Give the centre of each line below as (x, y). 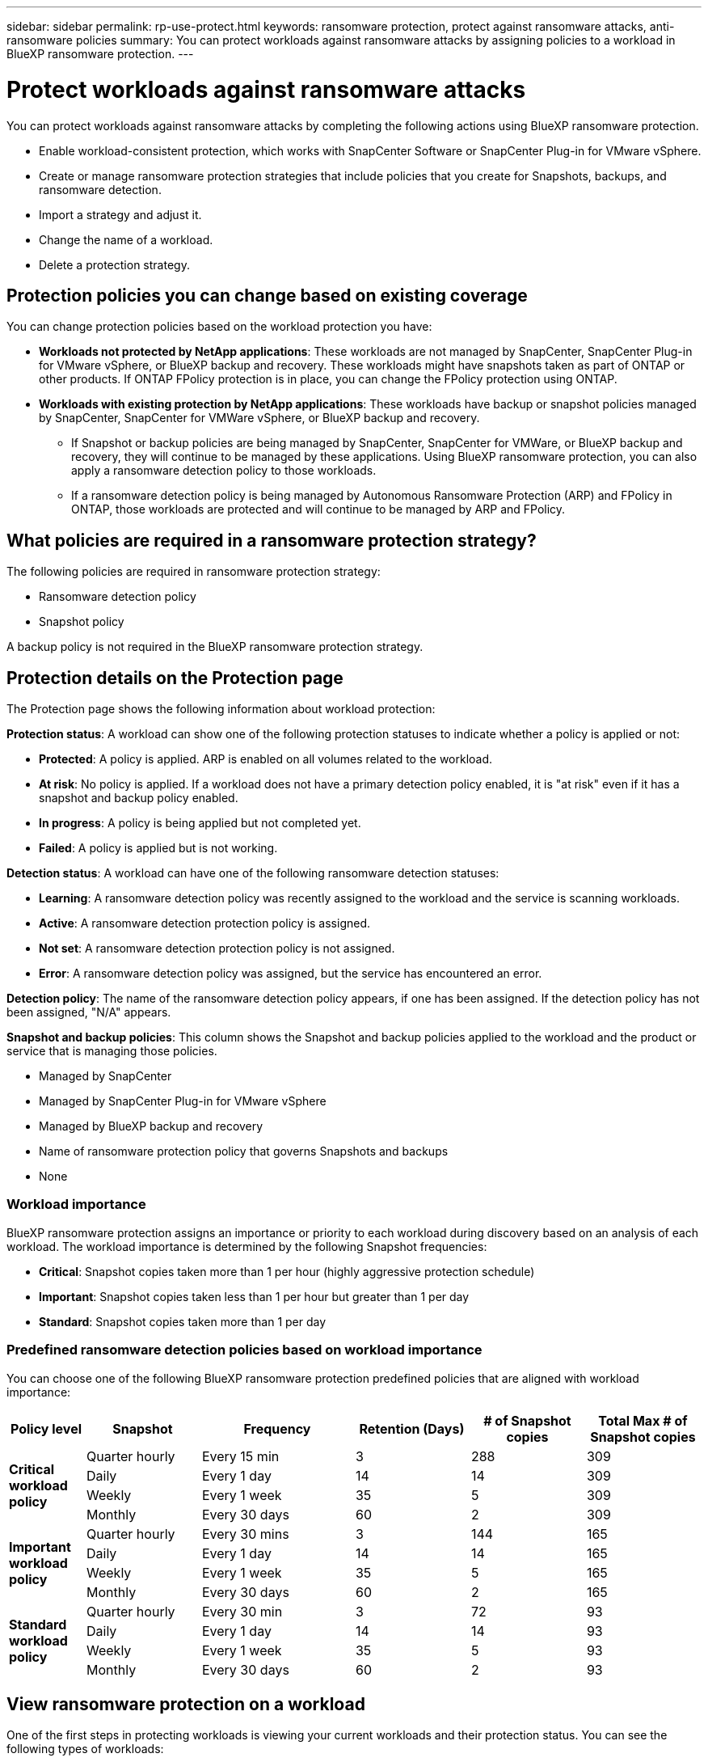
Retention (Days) (412, 1428)
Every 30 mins (245, 1534)
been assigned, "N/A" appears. (89, 1012)
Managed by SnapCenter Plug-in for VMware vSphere (183, 1101)
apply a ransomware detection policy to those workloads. (224, 471)
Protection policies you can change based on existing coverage (267, 295)
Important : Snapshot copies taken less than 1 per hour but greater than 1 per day (254, 1296)
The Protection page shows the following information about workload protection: (221, 709)
